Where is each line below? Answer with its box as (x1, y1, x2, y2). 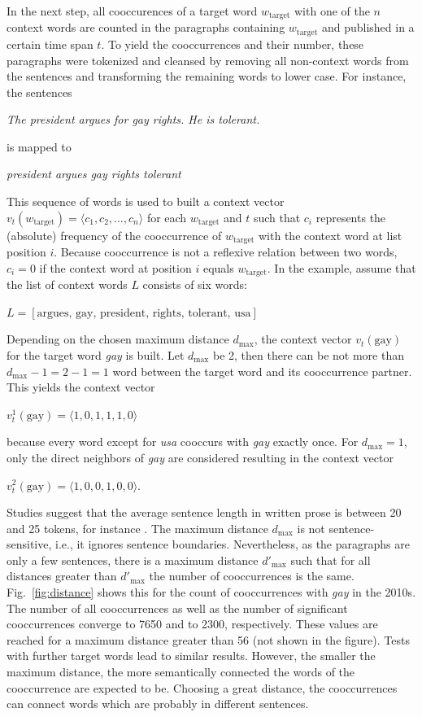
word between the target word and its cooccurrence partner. (112, 362, 412, 379)
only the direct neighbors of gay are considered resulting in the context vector (7, 448, 394, 466)
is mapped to (7, 138, 72, 155)
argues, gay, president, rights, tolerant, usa (37, 307, 251, 319)
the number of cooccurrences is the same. (149, 567, 355, 584)
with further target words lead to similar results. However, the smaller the (7, 647, 376, 664)
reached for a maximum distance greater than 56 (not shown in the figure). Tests (7, 631, 410, 648)
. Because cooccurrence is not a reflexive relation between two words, (54, 243, 398, 260)
